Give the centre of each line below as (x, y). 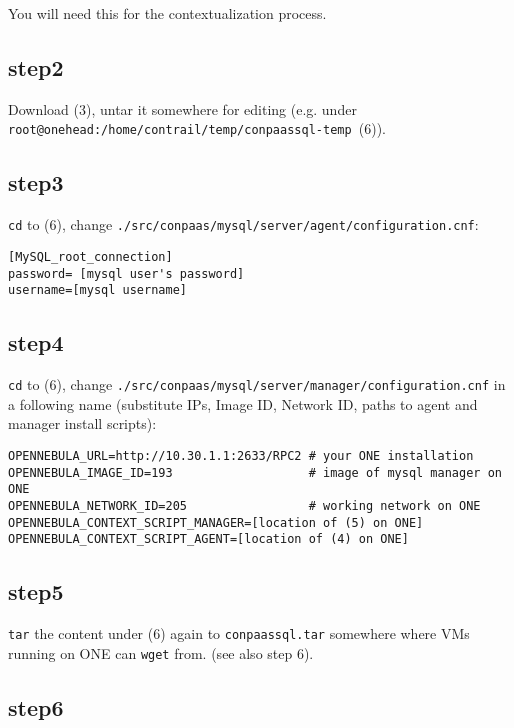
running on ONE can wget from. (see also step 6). (161, 652)
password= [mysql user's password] (126, 273)
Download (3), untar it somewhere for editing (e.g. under (182, 108)
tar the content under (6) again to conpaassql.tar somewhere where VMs (239, 633)
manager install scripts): (82, 423)
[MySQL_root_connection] (90, 256)
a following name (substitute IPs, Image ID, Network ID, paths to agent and (243, 403)
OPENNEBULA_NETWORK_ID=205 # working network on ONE (244, 505)
